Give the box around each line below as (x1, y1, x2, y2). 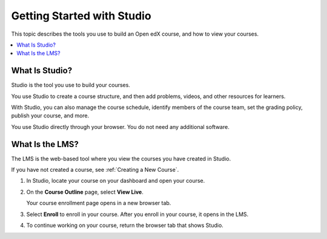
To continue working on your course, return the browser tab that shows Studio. (26, 221, 223, 229)
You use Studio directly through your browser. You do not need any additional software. (11, 123, 230, 130)
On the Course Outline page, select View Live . (26, 188, 144, 195)
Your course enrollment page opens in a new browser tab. (26, 200, 171, 207)
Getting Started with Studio (11, 9, 151, 22)
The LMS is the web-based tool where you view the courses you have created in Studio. (11, 155, 231, 162)
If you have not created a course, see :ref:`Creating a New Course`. (11, 166, 179, 174)
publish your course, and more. (11, 112, 90, 119)
